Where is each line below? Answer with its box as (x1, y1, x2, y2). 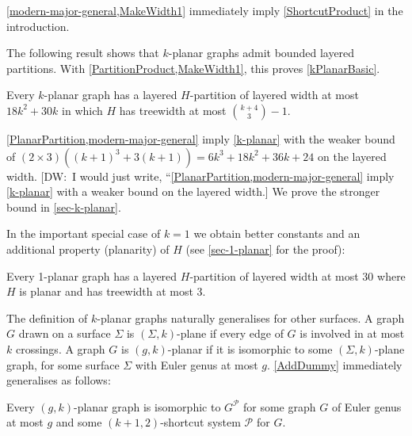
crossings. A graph (15, 340, 105, 357)
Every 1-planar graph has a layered (6, 267, 177, 284)
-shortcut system (160, 414, 241, 430)
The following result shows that (6, 44, 159, 61)
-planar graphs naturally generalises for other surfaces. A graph (97, 309, 405, 326)
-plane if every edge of (176, 325, 284, 342)
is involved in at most (299, 325, 405, 342)
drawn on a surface (18, 325, 111, 342)
